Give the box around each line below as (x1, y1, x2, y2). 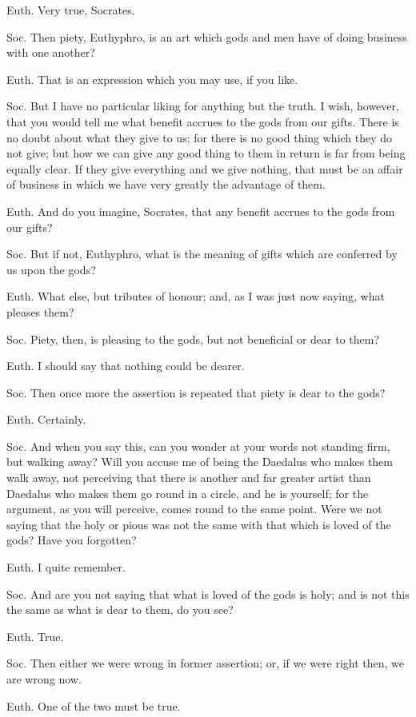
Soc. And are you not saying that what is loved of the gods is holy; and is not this (6, 585, 410, 602)
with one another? (6, 44, 95, 61)
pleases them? (6, 303, 74, 320)
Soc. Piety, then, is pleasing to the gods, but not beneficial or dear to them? (6, 330, 380, 347)
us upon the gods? (6, 261, 96, 277)
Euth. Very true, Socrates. (6, 2, 135, 18)
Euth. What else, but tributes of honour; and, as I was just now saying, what (6, 288, 385, 305)
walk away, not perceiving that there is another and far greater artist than (6, 469, 371, 486)
